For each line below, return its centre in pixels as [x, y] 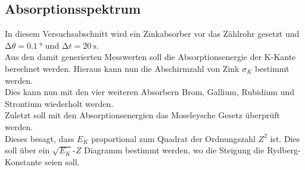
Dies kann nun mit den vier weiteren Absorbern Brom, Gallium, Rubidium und [150, 92]
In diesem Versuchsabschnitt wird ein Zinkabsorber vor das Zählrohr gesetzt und [152, 34]
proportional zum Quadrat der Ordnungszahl [173, 138]
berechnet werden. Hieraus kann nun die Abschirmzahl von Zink [122, 68]
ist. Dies [285, 138]
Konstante [24, 161]
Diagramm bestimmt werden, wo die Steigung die [174, 150]
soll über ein [27, 150]
